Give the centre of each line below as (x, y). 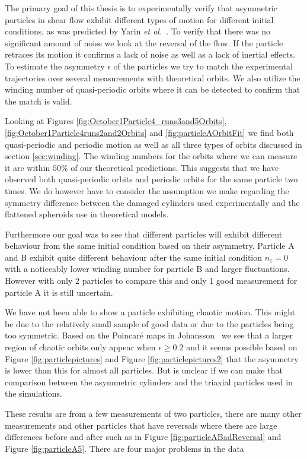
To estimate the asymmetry (55, 66)
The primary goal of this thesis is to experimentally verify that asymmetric (141, 8)
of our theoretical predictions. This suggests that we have (175, 167)
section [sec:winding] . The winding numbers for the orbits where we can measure (151, 156)
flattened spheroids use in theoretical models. (87, 214)
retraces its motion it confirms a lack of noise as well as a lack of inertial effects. (150, 54)
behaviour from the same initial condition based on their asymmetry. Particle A (150, 246)
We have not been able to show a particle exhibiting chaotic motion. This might (150, 312)
